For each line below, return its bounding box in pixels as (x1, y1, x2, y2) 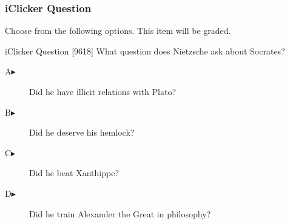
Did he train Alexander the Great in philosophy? (29, 207, 211, 220)
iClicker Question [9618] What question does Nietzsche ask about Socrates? (5, 44, 285, 57)
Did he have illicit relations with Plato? (29, 85, 177, 97)
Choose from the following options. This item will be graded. (5, 24, 231, 37)
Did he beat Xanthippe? (29, 166, 119, 179)
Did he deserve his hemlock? (29, 126, 135, 139)
